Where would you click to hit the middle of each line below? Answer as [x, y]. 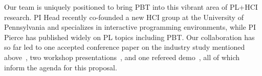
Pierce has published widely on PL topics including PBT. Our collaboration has [129, 37]
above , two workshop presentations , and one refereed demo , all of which [122, 57]
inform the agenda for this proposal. [61, 67]
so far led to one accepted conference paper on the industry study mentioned [125, 47]
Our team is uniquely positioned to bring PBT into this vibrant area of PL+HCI [131, 7]
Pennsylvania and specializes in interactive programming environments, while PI [130, 27]
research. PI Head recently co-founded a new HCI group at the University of [124, 17]
